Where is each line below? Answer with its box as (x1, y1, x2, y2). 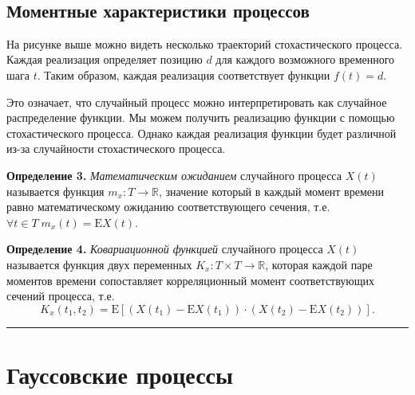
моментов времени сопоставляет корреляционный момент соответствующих (6, 272, 375, 288)
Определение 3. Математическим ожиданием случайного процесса (6, 166, 342, 183)
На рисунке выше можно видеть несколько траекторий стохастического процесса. (6, 35, 403, 52)
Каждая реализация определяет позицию (6, 51, 203, 68)
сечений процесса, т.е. (6, 287, 115, 304)
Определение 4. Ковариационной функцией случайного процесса (6, 241, 323, 257)
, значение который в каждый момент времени (159, 182, 384, 199)
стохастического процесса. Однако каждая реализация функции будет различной (6, 124, 397, 141)
